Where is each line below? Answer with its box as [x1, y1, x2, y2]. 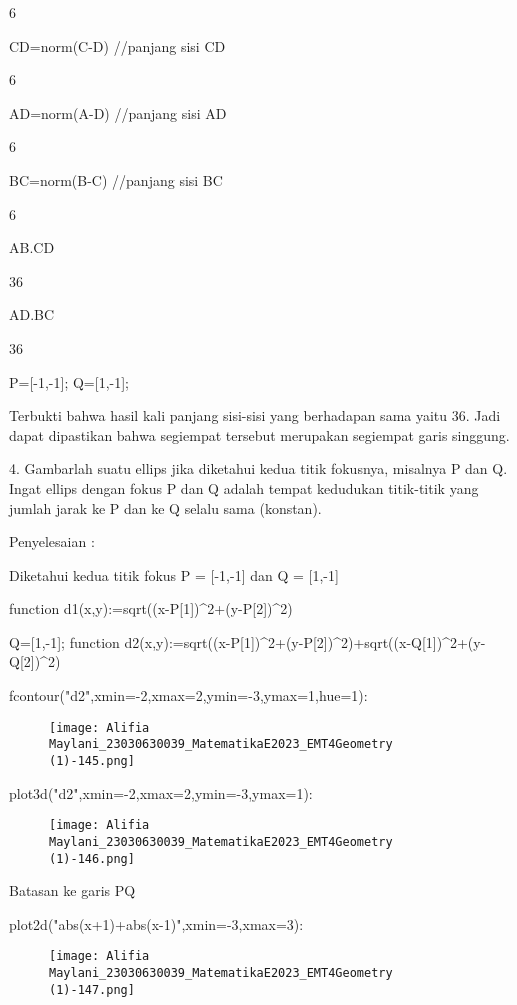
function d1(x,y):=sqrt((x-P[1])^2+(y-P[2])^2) [9, 598, 293, 619]
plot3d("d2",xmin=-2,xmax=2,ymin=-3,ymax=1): [9, 782, 313, 803]
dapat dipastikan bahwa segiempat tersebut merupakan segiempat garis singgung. [9, 424, 510, 445]
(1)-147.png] [49, 982, 135, 997]
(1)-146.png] [49, 851, 135, 866]
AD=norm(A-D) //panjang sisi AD [9, 102, 227, 123]
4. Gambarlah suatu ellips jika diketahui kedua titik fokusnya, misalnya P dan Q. [9, 458, 508, 479]
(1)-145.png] [49, 753, 135, 768]
